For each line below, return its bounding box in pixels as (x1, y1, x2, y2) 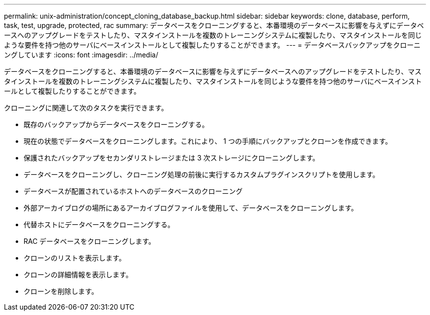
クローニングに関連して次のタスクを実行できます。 (4, 104, 168, 112)
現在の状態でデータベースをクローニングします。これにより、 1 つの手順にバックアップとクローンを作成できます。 (24, 137, 392, 145)
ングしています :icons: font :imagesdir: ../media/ (4, 51, 159, 59)
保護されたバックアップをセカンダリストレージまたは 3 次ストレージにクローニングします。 (24, 154, 320, 162)
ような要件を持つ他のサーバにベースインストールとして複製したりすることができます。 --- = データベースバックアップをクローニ (4, 41, 421, 49)
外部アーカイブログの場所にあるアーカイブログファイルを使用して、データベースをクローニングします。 (24, 204, 358, 212)
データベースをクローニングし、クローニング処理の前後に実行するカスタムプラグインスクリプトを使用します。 (24, 170, 379, 179)
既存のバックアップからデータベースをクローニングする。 (24, 120, 209, 129)
